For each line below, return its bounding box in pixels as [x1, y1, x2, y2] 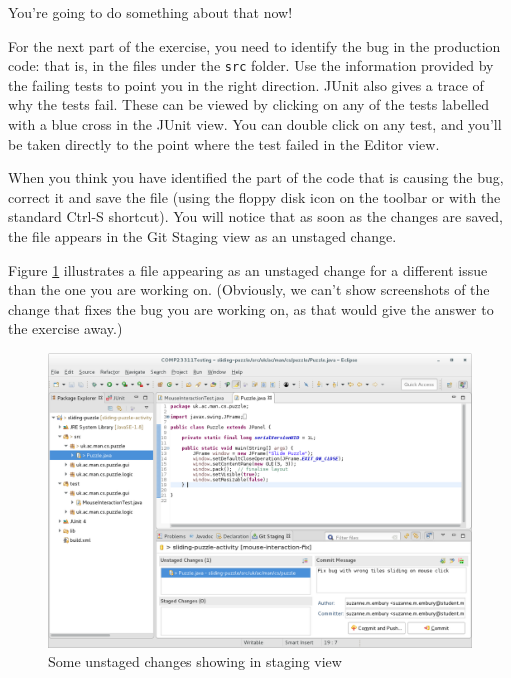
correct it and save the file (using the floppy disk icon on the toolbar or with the [8, 186, 501, 207]
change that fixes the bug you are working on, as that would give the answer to [8, 298, 494, 319]
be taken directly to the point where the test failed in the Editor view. [8, 133, 440, 154]
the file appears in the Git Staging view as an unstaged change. [8, 226, 397, 246]
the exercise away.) [8, 318, 123, 339]
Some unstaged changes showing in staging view [48, 651, 342, 672]
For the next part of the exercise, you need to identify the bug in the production [8, 35, 501, 56]
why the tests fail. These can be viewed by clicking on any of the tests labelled [8, 94, 489, 115]
